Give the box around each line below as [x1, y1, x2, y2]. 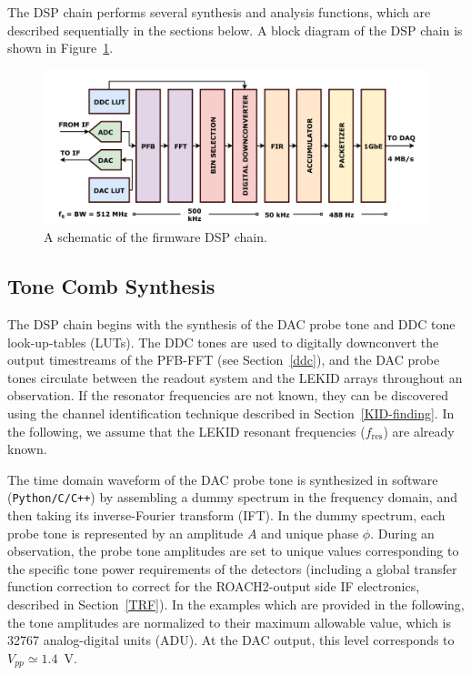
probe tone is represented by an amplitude [7, 523, 244, 542]
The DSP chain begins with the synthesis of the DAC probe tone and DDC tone [7, 314, 456, 333]
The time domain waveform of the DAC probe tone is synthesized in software [7, 469, 438, 489]
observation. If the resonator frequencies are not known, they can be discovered [7, 386, 449, 405]
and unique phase [261, 523, 359, 542]
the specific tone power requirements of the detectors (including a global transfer [7, 559, 457, 578]
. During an [370, 523, 435, 542]
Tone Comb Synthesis [7, 272, 215, 300]
